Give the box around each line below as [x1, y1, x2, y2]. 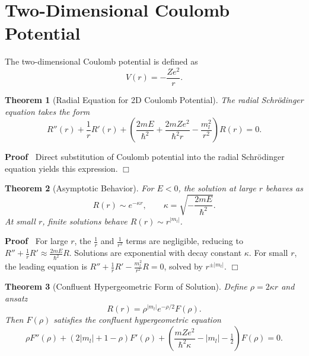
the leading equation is [5, 260, 87, 272]
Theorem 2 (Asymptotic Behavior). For [5, 182, 154, 194]
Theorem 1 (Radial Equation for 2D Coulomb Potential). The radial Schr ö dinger [5, 94, 304, 106]
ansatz [5, 291, 28, 304]
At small [5, 214, 36, 227]
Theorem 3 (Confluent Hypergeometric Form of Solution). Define [5, 280, 247, 293]
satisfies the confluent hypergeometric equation [53, 313, 221, 326]
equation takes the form [5, 105, 90, 117]
